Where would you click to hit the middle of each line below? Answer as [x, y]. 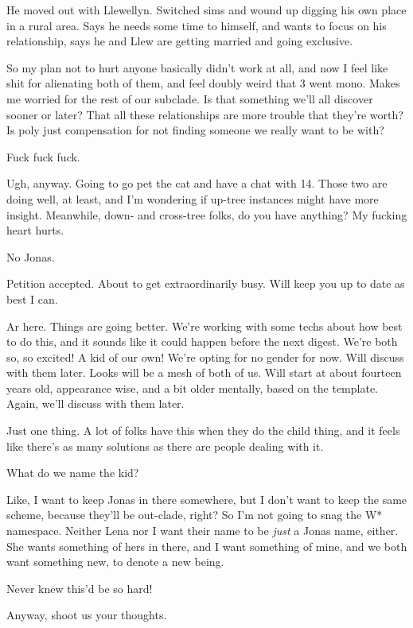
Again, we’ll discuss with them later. [95, 403]
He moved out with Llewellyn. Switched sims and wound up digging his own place [206, 10]
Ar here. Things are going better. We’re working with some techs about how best [205, 326]
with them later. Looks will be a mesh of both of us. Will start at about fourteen [204, 372]
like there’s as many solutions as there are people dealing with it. [165, 446]
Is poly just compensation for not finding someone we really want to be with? [195, 130]
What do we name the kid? [73, 473]
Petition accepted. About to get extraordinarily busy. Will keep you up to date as [206, 283]
